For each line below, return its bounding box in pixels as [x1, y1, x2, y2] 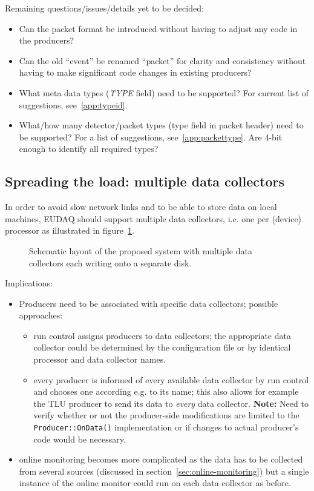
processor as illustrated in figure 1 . [5, 224, 134, 237]
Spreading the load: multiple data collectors [5, 172, 284, 191]
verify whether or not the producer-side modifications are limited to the [33, 409, 299, 421]
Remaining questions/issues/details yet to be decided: [5, 2, 204, 14]
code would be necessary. [33, 432, 126, 445]
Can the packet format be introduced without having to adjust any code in [19, 22, 298, 35]
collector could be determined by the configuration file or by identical [33, 341, 291, 354]
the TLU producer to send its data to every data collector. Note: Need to [33, 397, 309, 409]
